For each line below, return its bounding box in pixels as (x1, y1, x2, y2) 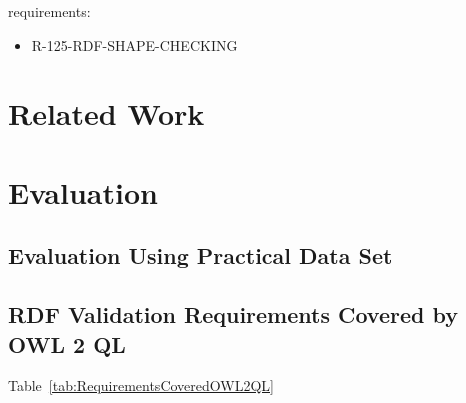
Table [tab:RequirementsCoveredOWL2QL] (8, 375, 274, 396)
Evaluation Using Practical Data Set (8, 240, 393, 271)
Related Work (8, 93, 205, 134)
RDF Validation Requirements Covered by (8, 299, 458, 330)
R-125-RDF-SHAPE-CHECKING (31, 34, 238, 55)
